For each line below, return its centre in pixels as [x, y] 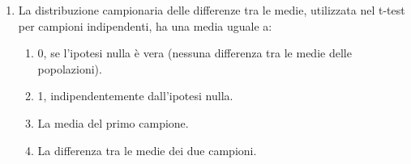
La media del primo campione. [113, 122]
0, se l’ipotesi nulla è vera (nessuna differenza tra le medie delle [195, 53]
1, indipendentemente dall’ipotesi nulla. [135, 96]
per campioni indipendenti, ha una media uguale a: [145, 25]
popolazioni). [70, 68]
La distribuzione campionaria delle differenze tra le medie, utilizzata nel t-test [212, 10]
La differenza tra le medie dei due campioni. [147, 150]
